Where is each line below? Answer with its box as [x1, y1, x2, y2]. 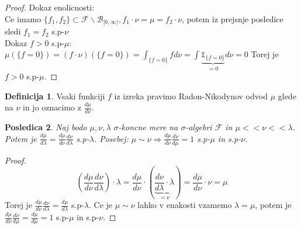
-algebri [185, 121, 212, 133]
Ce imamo [5, 12, 41, 25]
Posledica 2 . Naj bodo [5, 121, 87, 133]
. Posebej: [94, 132, 129, 144]
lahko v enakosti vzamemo [137, 199, 232, 211]
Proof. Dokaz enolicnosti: [5, 1, 95, 13]
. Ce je [89, 199, 113, 211]
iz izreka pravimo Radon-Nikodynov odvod [114, 89, 268, 102]
